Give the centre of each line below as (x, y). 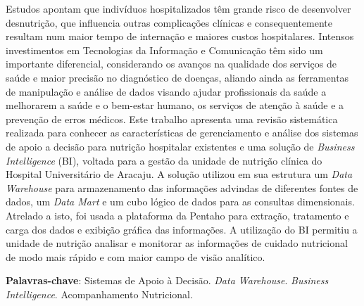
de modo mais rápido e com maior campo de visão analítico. (136, 256)
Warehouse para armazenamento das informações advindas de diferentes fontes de (182, 187)
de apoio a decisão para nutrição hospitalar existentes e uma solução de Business (180, 146)
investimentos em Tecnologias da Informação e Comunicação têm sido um (164, 50)
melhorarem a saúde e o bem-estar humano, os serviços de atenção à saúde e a (175, 105)
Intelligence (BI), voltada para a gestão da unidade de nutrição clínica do (164, 160)
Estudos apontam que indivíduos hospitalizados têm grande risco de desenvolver (178, 8)
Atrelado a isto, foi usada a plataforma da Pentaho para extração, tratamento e (177, 215)
